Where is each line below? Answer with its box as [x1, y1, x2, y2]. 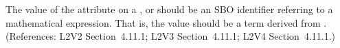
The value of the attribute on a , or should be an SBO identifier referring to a [5, 2, 333, 16]
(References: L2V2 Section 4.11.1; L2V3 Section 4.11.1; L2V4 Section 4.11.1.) [5, 29, 336, 43]
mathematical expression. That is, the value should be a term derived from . [5, 15, 327, 29]
